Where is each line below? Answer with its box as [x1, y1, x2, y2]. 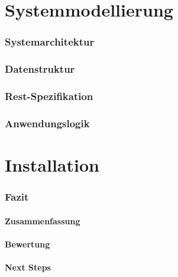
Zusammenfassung [5, 214, 80, 227]
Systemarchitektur [5, 34, 95, 49]
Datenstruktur [5, 62, 75, 76]
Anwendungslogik [5, 115, 90, 130]
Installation [5, 152, 99, 176]
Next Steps [5, 260, 51, 273]
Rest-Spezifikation [5, 88, 93, 103]
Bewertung [5, 237, 50, 250]
